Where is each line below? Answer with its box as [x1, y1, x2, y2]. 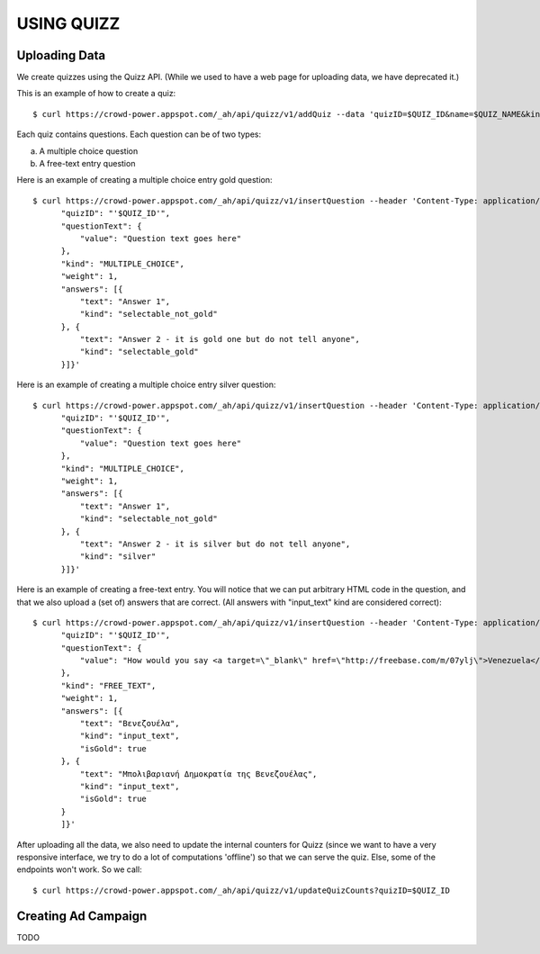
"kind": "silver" [79, 552, 157, 562]
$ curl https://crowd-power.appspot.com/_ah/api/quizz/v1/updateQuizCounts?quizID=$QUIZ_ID [32, 885, 450, 895]
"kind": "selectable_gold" [79, 346, 200, 357]
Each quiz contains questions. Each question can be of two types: [16, 129, 262, 139]
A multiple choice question [39, 145, 139, 157]
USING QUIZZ [16, 13, 121, 33]
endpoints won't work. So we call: [16, 864, 143, 875]
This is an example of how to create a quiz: [16, 88, 176, 99]
